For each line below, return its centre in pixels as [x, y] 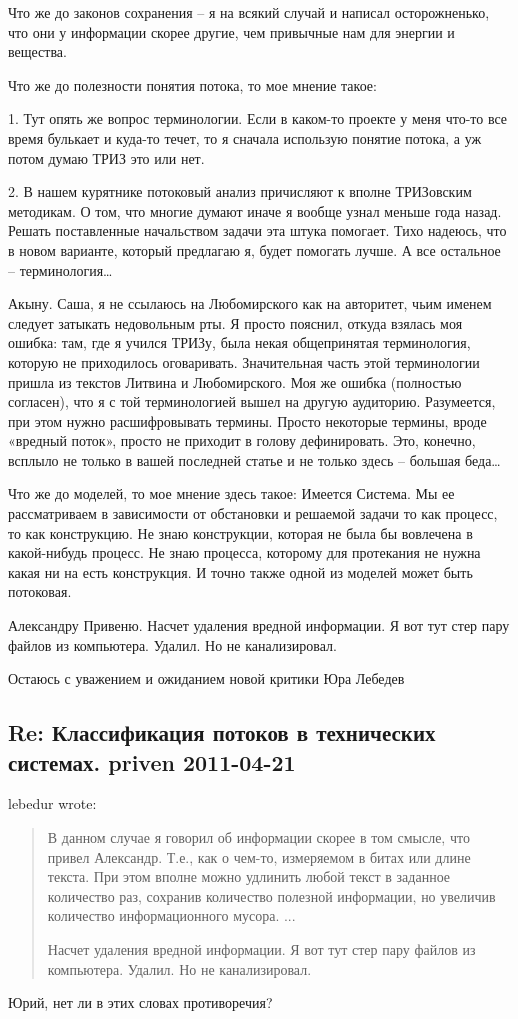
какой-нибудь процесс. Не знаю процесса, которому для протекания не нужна [244, 552]
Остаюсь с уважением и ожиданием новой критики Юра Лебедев [206, 678]
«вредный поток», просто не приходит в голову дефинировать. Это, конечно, [242, 440]
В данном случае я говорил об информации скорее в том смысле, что [258, 837]
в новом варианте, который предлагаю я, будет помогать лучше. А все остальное [254, 249]
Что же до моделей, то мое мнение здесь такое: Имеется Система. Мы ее [231, 493]
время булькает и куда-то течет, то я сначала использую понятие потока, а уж [245, 137]
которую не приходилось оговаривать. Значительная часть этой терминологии [244, 361]
